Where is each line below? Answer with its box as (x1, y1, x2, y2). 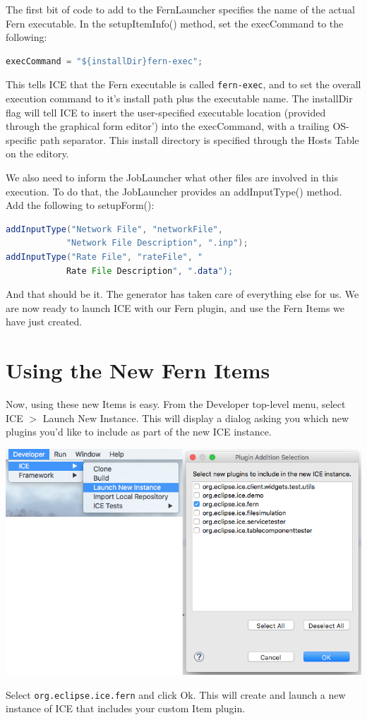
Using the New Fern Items (6, 356, 270, 385)
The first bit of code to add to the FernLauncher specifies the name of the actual (6, 2, 355, 16)
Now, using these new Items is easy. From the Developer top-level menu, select (6, 397, 346, 412)
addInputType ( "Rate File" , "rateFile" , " (6, 251, 203, 262)
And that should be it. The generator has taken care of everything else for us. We (6, 287, 359, 301)
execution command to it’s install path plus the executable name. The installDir (6, 91, 353, 106)
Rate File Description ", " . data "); (66, 265, 234, 276)
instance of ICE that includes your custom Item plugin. (6, 701, 246, 716)
